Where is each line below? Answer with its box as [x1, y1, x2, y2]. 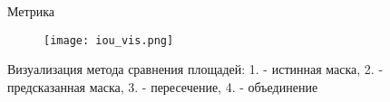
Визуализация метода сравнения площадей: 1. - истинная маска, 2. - [7, 60, 384, 79]
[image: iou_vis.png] [44, 33, 174, 47]
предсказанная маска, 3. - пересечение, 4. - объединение [7, 77, 318, 96]
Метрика [7, 2, 55, 20]
